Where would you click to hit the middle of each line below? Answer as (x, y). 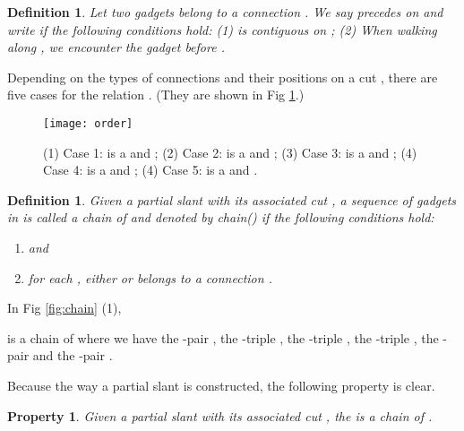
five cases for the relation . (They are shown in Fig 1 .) (156, 95)
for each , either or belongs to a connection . (150, 277)
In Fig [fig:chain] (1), (64, 308)
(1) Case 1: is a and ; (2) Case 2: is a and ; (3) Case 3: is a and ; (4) (230, 152)
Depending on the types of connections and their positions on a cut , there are (223, 77)
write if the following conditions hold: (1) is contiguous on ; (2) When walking (222, 29)
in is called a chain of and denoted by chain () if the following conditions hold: (221, 217)
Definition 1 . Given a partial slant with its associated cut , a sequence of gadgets (232, 199)
